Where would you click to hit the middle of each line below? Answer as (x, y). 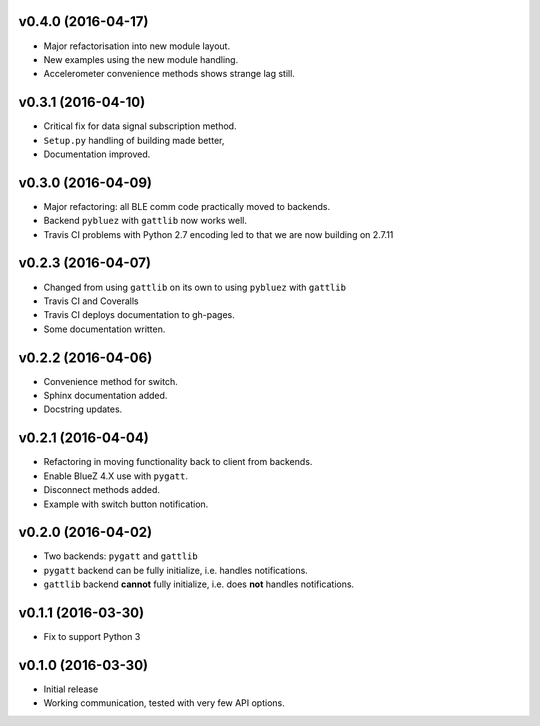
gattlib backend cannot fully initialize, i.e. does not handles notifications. (199, 584)
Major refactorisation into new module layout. (136, 46)
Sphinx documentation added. (105, 396)
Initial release (71, 689)
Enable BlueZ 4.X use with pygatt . (116, 476)
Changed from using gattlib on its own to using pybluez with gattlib (195, 287)
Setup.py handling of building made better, (134, 140)
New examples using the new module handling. (141, 59)
